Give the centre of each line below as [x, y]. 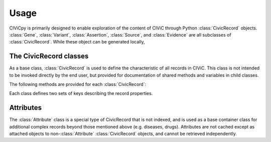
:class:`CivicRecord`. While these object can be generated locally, [77, 42]
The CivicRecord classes [49, 56]
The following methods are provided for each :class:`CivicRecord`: [78, 84]
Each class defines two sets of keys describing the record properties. [81, 93]
